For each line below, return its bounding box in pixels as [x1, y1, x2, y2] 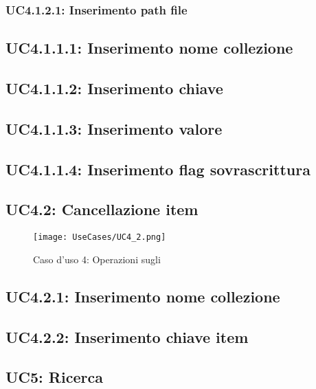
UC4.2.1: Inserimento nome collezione [5, 285, 280, 307]
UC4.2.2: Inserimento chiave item [5, 326, 249, 347]
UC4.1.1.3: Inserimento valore [5, 118, 223, 139]
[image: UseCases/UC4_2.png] [33, 232, 166, 243]
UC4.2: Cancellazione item [5, 199, 199, 220]
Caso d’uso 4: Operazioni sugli [33, 252, 161, 266]
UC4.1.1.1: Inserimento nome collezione [5, 37, 293, 58]
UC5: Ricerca [5, 366, 103, 388]
